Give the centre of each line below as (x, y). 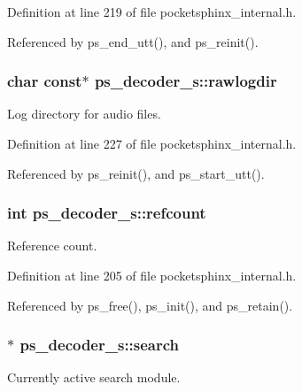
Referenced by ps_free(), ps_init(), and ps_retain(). (150, 305)
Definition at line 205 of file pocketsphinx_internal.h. (152, 275)
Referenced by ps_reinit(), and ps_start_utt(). (136, 173)
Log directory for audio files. (84, 114)
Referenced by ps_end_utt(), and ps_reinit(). (133, 41)
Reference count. (52, 246)
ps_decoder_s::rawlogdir (186, 81)
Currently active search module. (94, 377)
